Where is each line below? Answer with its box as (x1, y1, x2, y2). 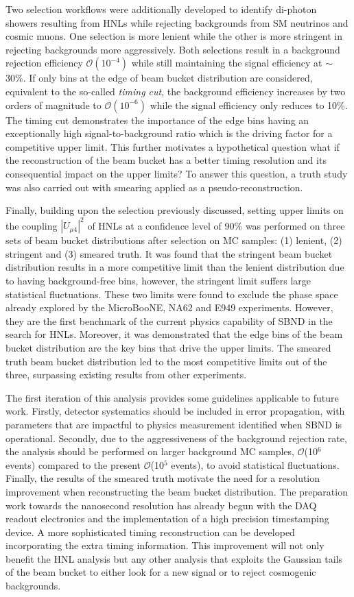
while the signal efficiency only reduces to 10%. (150, 97, 348, 112)
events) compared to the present (5, 457, 141, 472)
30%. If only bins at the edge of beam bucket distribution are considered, (5, 71, 313, 85)
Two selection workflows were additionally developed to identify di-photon (5, 2, 317, 16)
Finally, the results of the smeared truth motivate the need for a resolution (5, 471, 320, 485)
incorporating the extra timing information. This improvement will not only (5, 538, 324, 552)
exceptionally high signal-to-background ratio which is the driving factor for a (5, 126, 333, 141)
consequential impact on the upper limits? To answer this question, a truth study (5, 166, 348, 180)
